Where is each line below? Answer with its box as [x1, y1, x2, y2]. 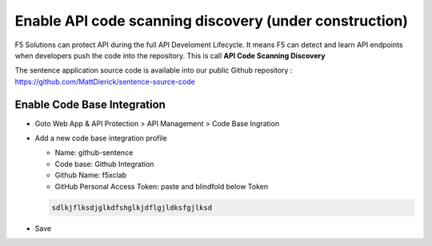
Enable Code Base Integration [14, 97, 166, 111]
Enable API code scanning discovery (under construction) [14, 12, 408, 30]
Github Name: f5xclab [54, 170, 127, 180]
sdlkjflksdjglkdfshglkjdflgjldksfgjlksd [51, 203, 212, 212]
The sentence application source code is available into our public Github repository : [14, 65, 293, 75]
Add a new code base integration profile [34, 133, 167, 143]
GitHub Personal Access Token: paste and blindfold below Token [54, 181, 269, 191]
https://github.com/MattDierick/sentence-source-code [14, 77, 195, 86]
